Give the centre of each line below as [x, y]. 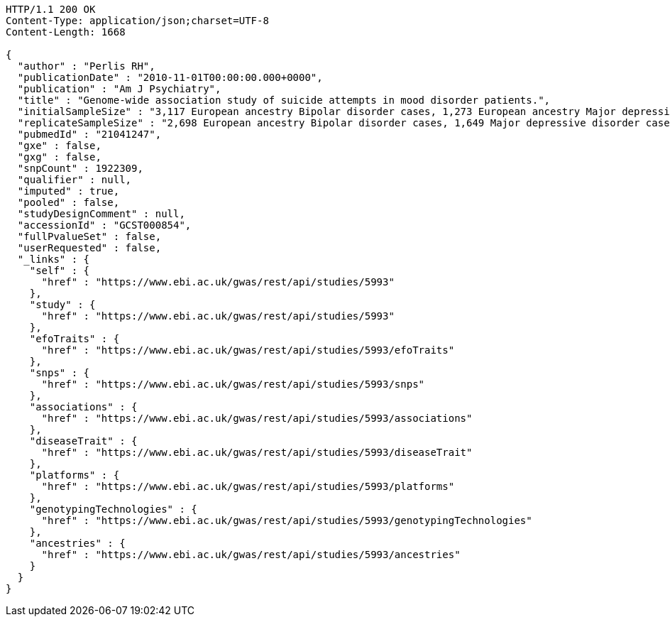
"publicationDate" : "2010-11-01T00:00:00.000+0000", [170, 77]
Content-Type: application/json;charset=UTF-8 [137, 21]
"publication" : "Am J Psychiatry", [119, 89]
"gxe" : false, [59, 146]
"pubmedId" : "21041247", [89, 134]
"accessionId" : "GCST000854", [104, 225]
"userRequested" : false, [89, 248]
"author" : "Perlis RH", [86, 66]
